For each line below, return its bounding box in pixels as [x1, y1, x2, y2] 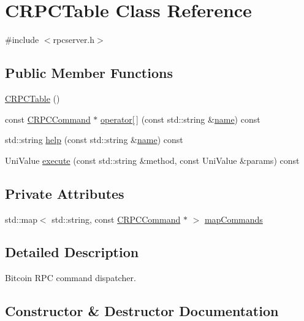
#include [5, 33, 39, 46]
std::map [5, 212, 37, 225]
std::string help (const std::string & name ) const [5, 133, 183, 146]
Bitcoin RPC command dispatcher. [5, 271, 136, 284]
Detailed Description [5, 242, 139, 261]
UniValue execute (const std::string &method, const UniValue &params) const [5, 153, 300, 166]
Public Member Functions [5, 63, 173, 82]
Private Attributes [5, 184, 124, 203]
